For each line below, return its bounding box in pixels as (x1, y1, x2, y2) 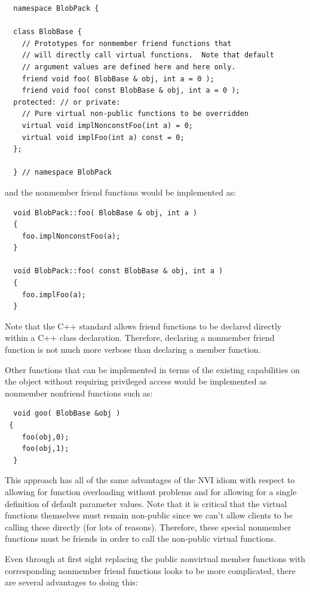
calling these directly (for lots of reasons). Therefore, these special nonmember (5, 520, 291, 533)
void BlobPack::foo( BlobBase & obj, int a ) (13, 208, 198, 217)
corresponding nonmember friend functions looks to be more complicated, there (5, 564, 296, 576)
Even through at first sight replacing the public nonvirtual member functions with (5, 552, 306, 564)
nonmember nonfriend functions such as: (5, 386, 153, 399)
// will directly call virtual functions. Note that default (22, 51, 275, 60)
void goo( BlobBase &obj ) (13, 409, 121, 418)
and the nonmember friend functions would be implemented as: (5, 185, 237, 198)
